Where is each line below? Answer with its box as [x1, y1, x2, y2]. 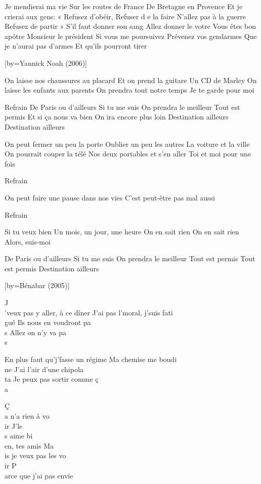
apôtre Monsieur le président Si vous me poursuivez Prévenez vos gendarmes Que [5, 30, 257, 41]
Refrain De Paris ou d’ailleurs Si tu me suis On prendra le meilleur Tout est [5, 101, 240, 112]
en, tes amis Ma [5, 440, 54, 451]
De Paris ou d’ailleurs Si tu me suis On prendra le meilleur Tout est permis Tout [5, 253, 255, 264]
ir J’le [5, 420, 23, 431]
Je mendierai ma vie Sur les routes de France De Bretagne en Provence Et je [5, 1, 243, 11]
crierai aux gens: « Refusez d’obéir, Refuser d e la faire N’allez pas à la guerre [5, 11, 246, 21]
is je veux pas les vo [5, 450, 66, 461]
